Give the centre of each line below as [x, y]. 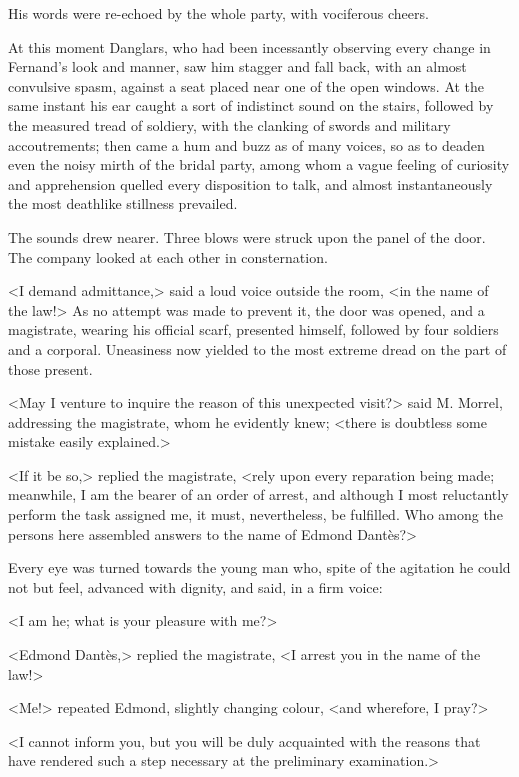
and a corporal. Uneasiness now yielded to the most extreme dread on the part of [257, 348]
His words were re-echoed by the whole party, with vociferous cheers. [218, 13]
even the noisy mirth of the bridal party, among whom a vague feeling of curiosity [259, 164]
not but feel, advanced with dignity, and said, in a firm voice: [195, 586]
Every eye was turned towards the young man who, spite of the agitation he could [259, 567]
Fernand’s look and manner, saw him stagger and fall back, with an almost [237, 66]
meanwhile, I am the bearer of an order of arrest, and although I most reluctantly [258, 494]
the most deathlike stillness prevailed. [123, 203]
